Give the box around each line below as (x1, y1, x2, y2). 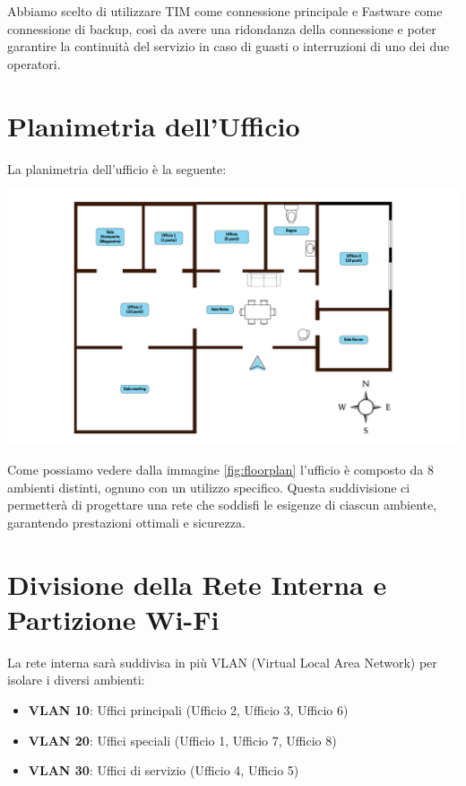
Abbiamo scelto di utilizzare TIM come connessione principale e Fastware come (7, 2, 443, 20)
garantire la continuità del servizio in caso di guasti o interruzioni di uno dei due (7, 37, 450, 56)
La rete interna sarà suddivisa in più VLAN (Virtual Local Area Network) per (7, 652, 437, 671)
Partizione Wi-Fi (7, 600, 220, 637)
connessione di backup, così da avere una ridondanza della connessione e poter (7, 19, 436, 38)
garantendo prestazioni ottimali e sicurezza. (7, 512, 246, 531)
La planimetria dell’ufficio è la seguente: (7, 159, 227, 178)
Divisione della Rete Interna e (7, 565, 387, 602)
